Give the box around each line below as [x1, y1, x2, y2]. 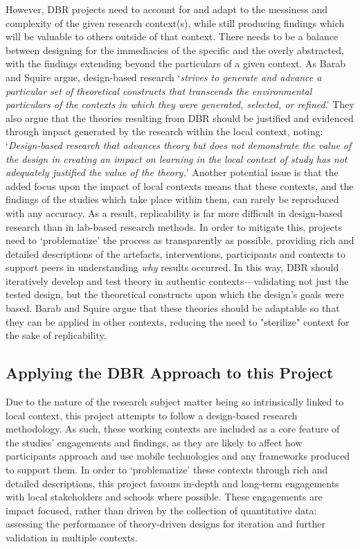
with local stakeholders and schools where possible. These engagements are [6, 489, 323, 504]
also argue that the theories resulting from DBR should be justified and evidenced [6, 110, 354, 125]
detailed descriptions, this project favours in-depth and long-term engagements [6, 476, 339, 490]
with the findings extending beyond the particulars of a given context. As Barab [6, 56, 345, 71]
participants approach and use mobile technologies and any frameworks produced [6, 448, 350, 463]
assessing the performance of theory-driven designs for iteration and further [6, 516, 326, 531]
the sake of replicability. [6, 328, 107, 342]
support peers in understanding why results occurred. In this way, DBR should [6, 260, 339, 274]
